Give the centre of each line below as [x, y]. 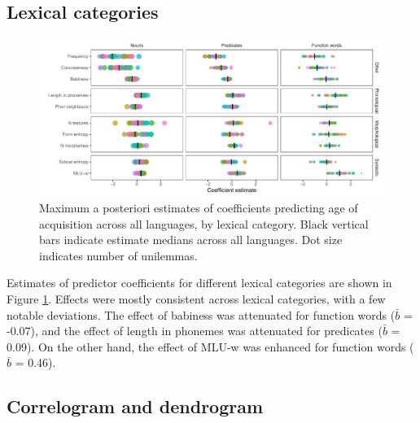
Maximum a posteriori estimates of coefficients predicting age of [199, 207]
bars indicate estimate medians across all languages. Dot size [191, 240]
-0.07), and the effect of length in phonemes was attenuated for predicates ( [195, 331]
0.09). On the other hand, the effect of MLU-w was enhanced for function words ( [210, 346]
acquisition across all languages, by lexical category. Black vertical [204, 223]
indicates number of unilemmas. [118, 255]
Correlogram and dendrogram [135, 406]
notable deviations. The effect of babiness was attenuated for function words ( [201, 314]
